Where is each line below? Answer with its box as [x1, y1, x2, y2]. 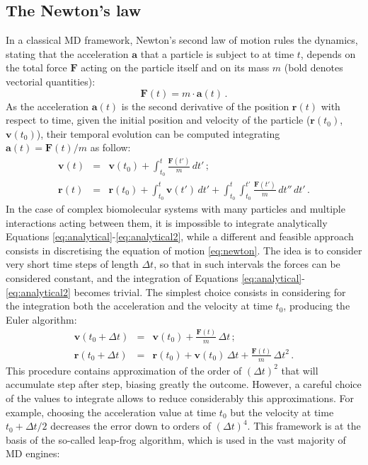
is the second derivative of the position [121, 98, 289, 113]
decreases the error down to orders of [50, 418, 212, 433]
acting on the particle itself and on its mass [81, 60, 270, 75]
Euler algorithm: [6, 312, 77, 326]
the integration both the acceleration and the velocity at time [6, 298, 272, 313]
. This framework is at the [247, 418, 361, 433]
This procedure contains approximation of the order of [6, 363, 242, 377]
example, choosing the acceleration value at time [6, 404, 217, 419]
